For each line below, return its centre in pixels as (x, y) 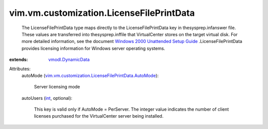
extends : (19, 60)
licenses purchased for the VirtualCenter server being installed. (99, 116)
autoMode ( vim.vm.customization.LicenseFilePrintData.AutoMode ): (90, 75)
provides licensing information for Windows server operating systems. (94, 48)
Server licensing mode (57, 87)
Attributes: (20, 69)
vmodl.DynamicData (69, 60)
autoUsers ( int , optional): (47, 98)
